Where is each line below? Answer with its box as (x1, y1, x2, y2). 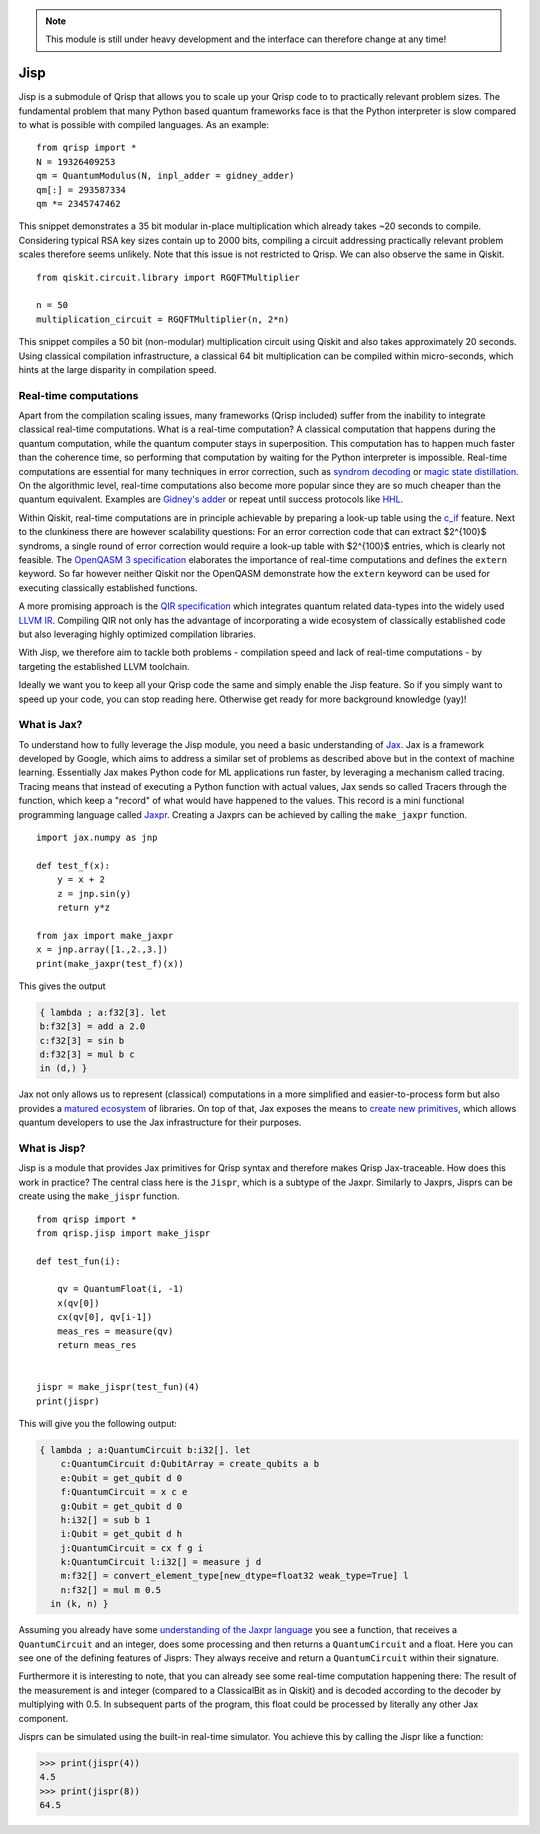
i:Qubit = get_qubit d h (60, 1528, 183, 1540)
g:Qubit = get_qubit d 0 (60, 1500, 183, 1512)
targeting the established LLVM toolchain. (18, 660, 190, 672)
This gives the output (18, 980, 106, 992)
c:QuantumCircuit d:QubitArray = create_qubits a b (60, 1458, 320, 1470)
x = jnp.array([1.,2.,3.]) (36, 944, 169, 955)
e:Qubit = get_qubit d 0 (60, 1472, 183, 1484)
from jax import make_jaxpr (36, 930, 174, 941)
